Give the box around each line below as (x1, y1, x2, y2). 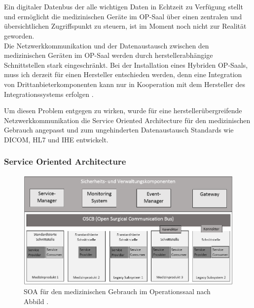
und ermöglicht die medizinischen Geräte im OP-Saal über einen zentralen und (4, 11, 242, 21)
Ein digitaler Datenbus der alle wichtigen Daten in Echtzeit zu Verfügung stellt (4, 1, 243, 12)
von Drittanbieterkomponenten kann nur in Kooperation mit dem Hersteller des (4, 79, 246, 89)
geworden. (4, 30, 35, 41)
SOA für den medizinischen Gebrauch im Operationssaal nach (24, 286, 211, 297)
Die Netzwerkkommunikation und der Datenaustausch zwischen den (4, 40, 209, 50)
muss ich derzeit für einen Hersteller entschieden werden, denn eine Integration (4, 69, 242, 80)
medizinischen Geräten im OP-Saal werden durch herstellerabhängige (4, 50, 213, 60)
